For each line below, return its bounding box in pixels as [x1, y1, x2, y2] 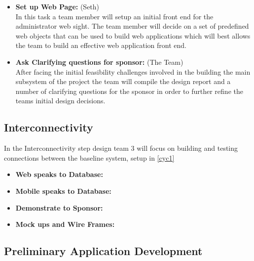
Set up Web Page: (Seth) [15, 1, 100, 11]
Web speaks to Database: [15, 169, 103, 179]
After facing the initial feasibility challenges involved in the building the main [15, 66, 251, 77]
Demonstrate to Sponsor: [15, 202, 103, 213]
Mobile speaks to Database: [15, 185, 111, 196]
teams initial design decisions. [15, 95, 106, 106]
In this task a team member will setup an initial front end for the [15, 11, 214, 21]
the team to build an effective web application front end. [15, 40, 186, 50]
